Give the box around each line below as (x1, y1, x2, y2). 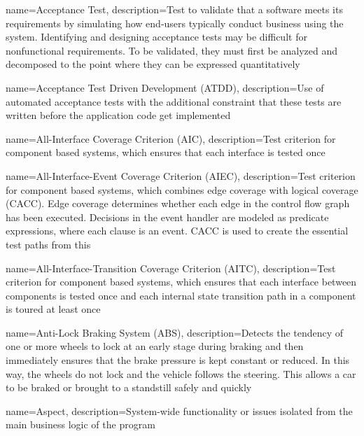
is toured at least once (6, 302, 101, 316)
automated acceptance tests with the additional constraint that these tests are (6, 94, 342, 108)
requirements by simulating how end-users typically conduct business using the (6, 15, 344, 30)
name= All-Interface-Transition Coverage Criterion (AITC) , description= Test (6, 260, 336, 275)
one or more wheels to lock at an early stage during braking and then (6, 339, 304, 353)
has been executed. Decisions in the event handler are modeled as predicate (6, 209, 329, 224)
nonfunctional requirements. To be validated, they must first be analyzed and (6, 43, 338, 57)
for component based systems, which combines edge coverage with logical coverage (6, 182, 358, 197)
